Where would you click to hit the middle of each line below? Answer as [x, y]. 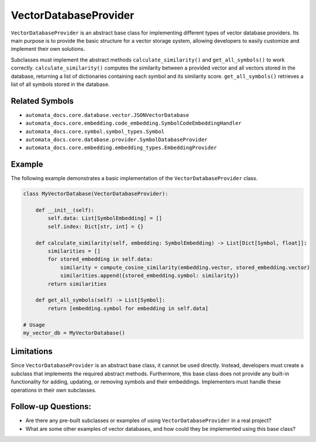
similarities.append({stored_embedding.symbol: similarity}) [150, 276]
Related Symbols [42, 101]
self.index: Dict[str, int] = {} [96, 226]
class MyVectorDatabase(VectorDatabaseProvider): [96, 194]
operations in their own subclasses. [54, 390]
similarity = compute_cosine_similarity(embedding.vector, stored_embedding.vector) [185, 267]
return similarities [77, 284]
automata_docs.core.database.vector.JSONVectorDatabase [107, 115]
